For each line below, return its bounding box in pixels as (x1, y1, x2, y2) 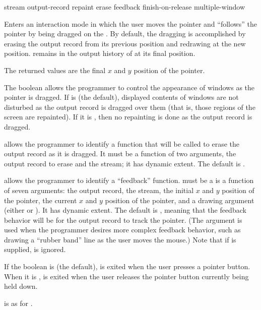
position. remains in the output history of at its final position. (4, 48, 195, 58)
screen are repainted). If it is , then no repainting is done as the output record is (4, 111, 252, 122)
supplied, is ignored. (4, 244, 66, 255)
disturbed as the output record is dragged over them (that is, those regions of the (4, 101, 255, 112)
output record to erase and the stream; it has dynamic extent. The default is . (4, 158, 245, 168)
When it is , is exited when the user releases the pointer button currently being (4, 271, 249, 281)
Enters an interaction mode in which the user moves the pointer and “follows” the (4, 18, 257, 29)
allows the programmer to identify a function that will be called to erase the (4, 138, 239, 149)
